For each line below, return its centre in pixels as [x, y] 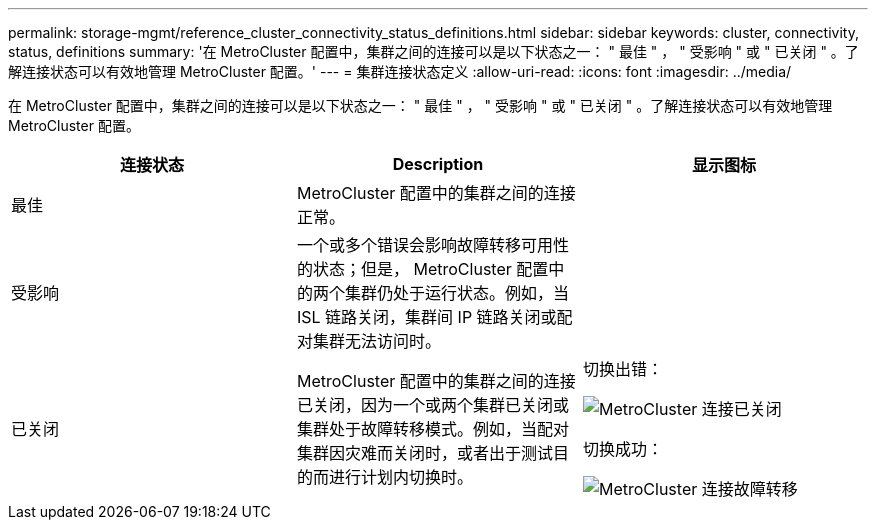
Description [438, 164]
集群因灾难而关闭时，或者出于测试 [424, 453]
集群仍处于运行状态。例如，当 [456, 293]
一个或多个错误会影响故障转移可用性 [432, 245]
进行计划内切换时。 [400, 477]
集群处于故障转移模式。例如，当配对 [432, 429]
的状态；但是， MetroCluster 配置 [422, 269]
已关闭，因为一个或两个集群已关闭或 [432, 405]
